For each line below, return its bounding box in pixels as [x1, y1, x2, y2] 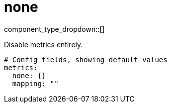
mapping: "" [12, 79, 59, 88]
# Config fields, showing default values [4, 55, 168, 64]
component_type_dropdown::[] [4, 24, 105, 33]
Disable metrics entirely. [4, 40, 83, 49]
